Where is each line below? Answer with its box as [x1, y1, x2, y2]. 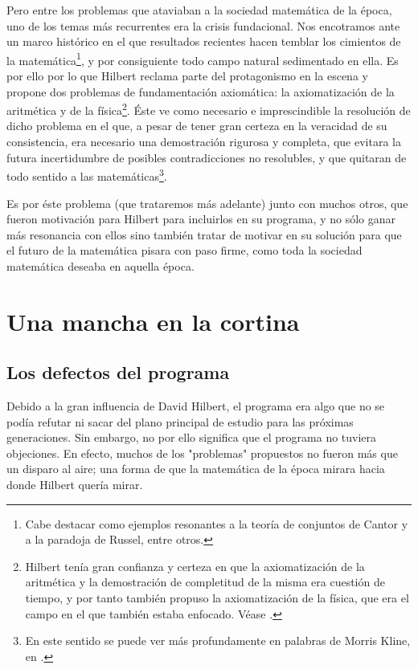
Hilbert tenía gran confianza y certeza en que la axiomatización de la [25, 557, 365, 574]
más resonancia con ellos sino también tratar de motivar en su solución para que [6, 226, 402, 243]
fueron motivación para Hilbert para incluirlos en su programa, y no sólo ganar [6, 210, 395, 227]
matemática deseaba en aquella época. [6, 257, 195, 274]
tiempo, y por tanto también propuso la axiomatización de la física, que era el [25, 589, 409, 606]
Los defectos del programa [6, 360, 230, 385]
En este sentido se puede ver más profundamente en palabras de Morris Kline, [25, 632, 411, 649]
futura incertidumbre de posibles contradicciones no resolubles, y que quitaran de [6, 149, 407, 165]
